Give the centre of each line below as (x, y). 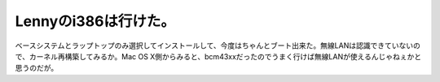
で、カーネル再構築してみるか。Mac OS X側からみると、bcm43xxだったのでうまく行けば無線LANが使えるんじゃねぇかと (218, 56)
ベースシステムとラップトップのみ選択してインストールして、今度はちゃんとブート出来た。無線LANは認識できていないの (218, 45)
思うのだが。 (37, 68)
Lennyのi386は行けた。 (95, 21)
